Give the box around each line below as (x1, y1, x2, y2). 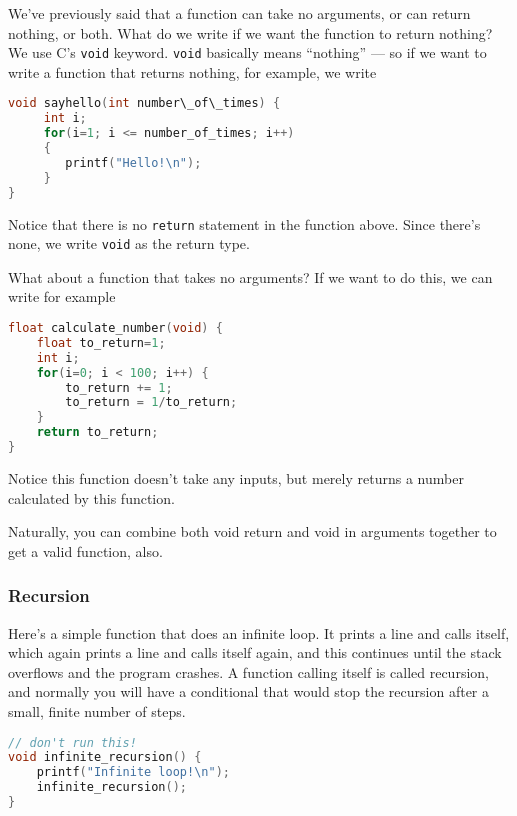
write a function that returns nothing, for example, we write (8, 61, 377, 82)
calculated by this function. (8, 487, 175, 508)
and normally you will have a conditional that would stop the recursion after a (8, 681, 490, 702)
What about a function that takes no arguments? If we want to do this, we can (8, 266, 493, 287)
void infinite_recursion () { (8, 750, 202, 765)
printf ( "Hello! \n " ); (65, 155, 202, 170)
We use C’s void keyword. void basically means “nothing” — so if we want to (8, 42, 487, 63)
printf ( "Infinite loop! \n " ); (36, 765, 230, 780)
